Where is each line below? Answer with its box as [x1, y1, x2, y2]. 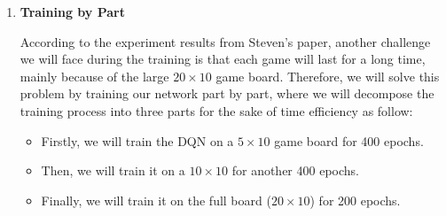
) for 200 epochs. [309, 190, 401, 209]
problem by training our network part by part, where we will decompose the [20, 84, 434, 103]
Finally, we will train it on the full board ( [41, 190, 271, 209]
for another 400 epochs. [231, 161, 359, 180]
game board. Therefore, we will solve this [215, 66, 440, 85]
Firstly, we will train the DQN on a [41, 131, 234, 150]
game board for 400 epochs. [274, 131, 424, 150]
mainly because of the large [20, 66, 169, 85]
